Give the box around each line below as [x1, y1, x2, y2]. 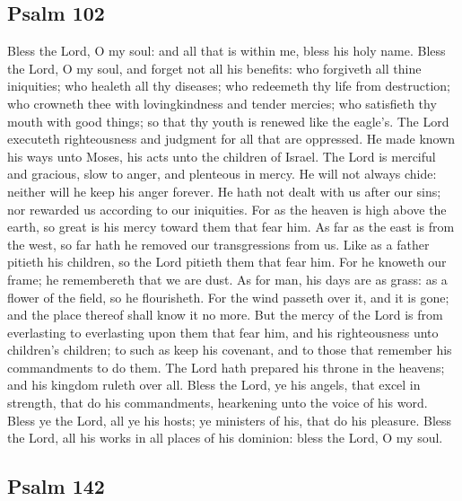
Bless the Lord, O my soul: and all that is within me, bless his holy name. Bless [7, 41, 446, 60]
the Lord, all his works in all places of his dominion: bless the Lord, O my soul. [7, 428, 443, 447]
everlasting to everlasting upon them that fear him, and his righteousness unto [7, 322, 439, 341]
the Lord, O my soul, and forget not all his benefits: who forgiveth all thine [7, 58, 422, 77]
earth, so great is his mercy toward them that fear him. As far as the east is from [7, 217, 455, 236]
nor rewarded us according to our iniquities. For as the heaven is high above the [7, 199, 447, 218]
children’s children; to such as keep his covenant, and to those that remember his [7, 340, 452, 359]
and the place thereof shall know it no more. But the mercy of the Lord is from [7, 305, 443, 324]
